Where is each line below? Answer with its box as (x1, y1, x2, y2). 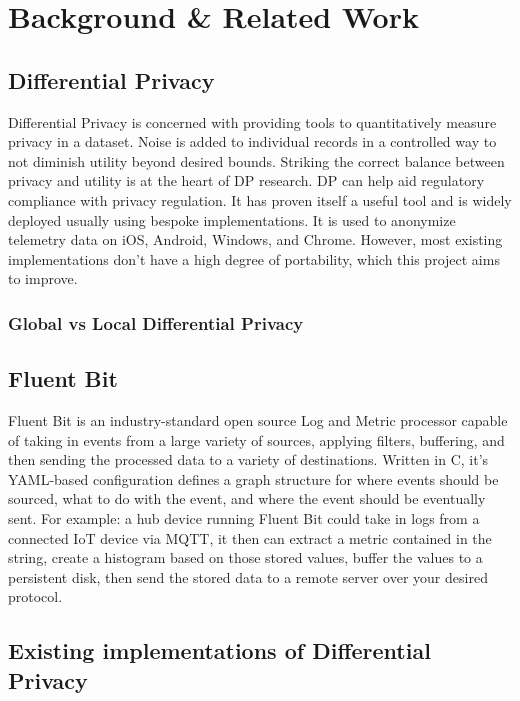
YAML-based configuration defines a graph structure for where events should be (8, 468, 499, 489)
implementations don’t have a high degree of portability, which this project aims (8, 248, 500, 269)
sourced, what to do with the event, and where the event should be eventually (8, 488, 486, 509)
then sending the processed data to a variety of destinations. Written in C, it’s (8, 449, 489, 470)
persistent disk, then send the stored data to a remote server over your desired (8, 566, 488, 587)
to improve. (8, 268, 78, 289)
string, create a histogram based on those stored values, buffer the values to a (8, 547, 483, 568)
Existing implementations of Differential (8, 635, 431, 666)
